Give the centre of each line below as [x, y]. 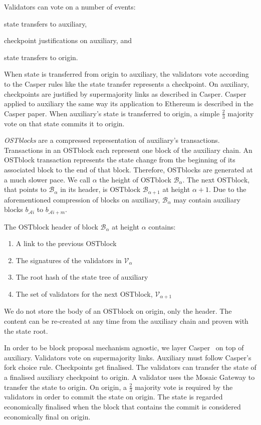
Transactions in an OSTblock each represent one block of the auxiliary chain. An [128, 150]
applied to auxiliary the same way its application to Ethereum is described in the [129, 103]
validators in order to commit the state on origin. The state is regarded [113, 397]
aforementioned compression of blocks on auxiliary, [82, 199]
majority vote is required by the [184, 387]
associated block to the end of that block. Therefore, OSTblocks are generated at [128, 169]
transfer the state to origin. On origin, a [65, 387]
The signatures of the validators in [69, 260]
